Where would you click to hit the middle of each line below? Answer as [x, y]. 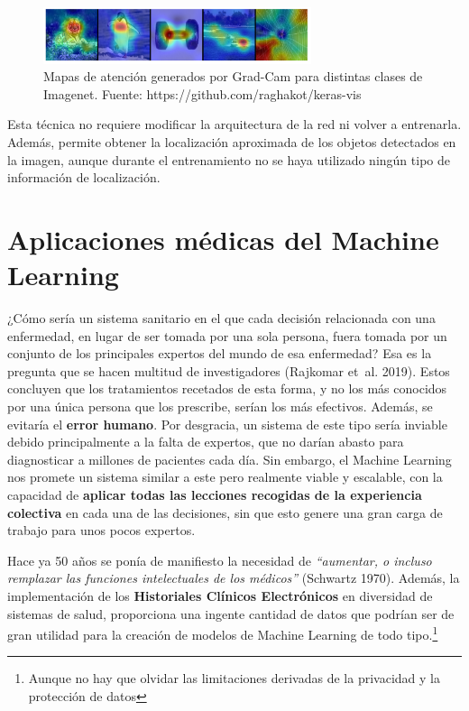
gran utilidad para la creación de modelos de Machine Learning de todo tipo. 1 [223, 633]
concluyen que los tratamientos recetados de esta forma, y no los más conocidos [227, 388]
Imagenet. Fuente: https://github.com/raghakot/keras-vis [202, 93]
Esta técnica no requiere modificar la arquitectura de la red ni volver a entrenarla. [234, 124]
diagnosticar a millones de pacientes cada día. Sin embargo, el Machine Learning [230, 459]
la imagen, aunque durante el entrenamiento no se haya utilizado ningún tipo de [229, 159]
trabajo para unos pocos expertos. [101, 530]
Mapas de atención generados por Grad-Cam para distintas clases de [233, 76]
